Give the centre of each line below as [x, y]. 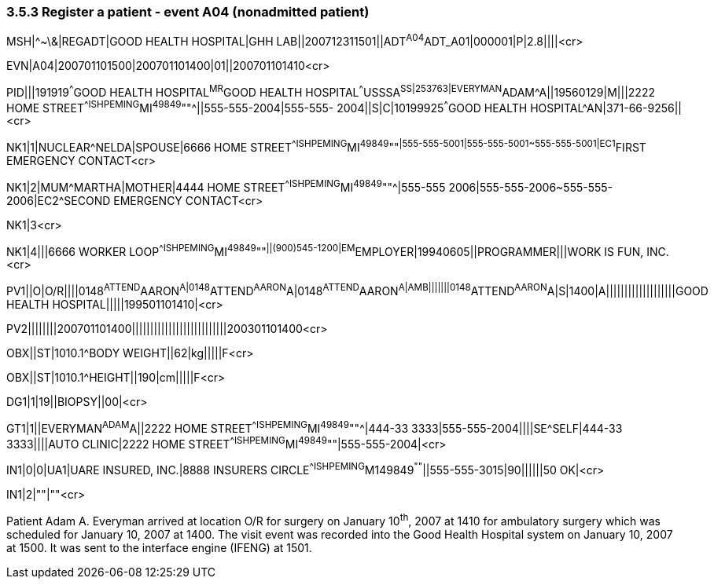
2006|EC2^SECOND [59, 200]
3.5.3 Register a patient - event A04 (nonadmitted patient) [188, 12]
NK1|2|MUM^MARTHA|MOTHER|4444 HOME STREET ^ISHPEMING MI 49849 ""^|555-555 [226, 186]
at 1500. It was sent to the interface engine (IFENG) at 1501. [159, 547]
